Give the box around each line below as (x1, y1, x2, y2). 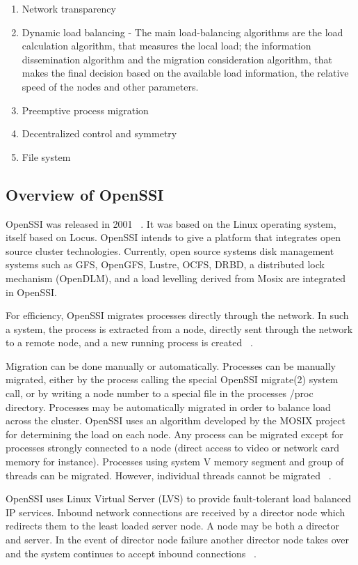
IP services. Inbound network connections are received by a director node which (6, 504, 345, 519)
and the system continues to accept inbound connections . (6, 545, 257, 560)
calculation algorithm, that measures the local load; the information (22, 38, 311, 53)
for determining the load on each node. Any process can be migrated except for (6, 426, 343, 441)
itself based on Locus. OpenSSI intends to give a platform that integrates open (6, 230, 341, 245)
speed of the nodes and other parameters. (22, 79, 199, 93)
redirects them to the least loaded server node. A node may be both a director (6, 518, 339, 533)
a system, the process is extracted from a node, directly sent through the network (6, 321, 353, 336)
